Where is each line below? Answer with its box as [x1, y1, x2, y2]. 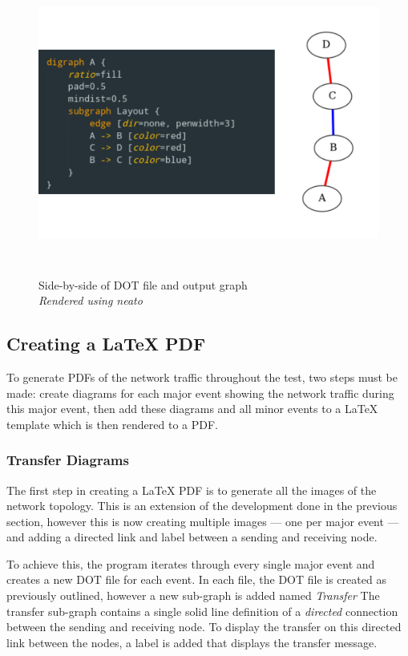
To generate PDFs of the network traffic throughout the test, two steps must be [6, 368, 398, 385]
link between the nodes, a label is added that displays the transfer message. [6, 634, 378, 650]
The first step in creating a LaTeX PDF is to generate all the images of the [6, 481, 377, 498]
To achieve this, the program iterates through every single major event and [6, 555, 375, 572]
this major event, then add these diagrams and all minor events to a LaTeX [6, 400, 378, 417]
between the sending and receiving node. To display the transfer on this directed [6, 618, 402, 635]
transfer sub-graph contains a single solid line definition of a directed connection [6, 602, 398, 619]
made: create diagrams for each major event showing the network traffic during [6, 384, 394, 401]
